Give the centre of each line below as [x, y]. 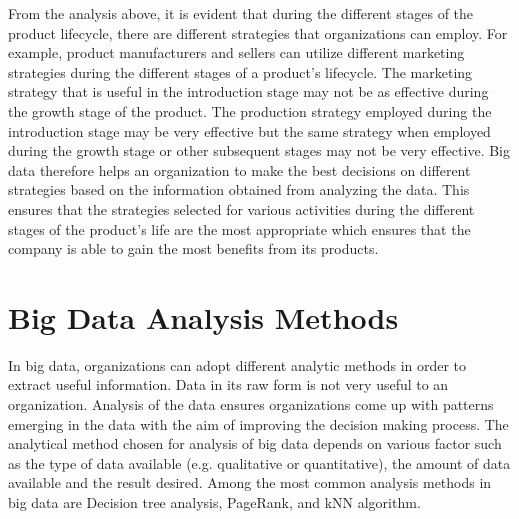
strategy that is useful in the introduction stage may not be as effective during [248, 91]
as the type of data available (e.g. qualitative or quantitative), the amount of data [259, 462]
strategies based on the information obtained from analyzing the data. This [239, 189]
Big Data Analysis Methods [203, 316]
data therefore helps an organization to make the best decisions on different [239, 169]
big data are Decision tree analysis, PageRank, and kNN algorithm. [214, 502]
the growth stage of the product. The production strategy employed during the [250, 110]
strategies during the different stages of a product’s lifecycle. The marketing [240, 71]
